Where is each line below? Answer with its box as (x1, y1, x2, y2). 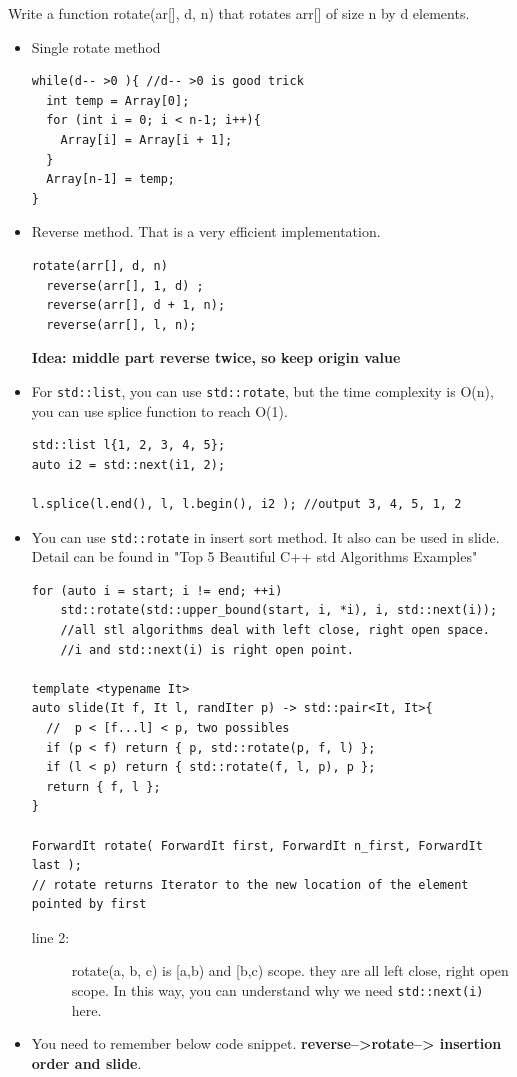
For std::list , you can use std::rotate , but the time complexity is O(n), (31, 380, 494, 401)
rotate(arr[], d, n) (31, 258, 168, 273)
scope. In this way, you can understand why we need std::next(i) (71, 980, 484, 1001)
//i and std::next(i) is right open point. (60, 642, 354, 657)
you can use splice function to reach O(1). (31, 400, 288, 421)
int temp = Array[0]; (46, 93, 190, 108)
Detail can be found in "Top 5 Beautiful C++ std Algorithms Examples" (31, 546, 478, 567)
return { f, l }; (46, 779, 161, 794)
